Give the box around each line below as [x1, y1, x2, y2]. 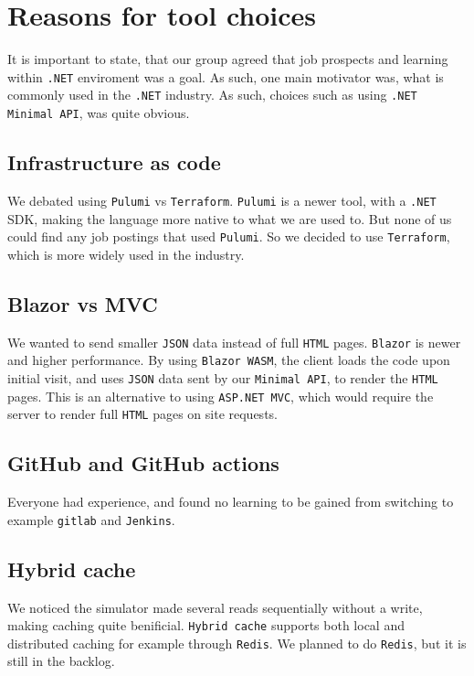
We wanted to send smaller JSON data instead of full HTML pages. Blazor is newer [7, 332, 461, 351]
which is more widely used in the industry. [7, 244, 245, 263]
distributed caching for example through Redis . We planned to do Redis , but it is [7, 633, 467, 652]
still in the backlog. [7, 651, 115, 671]
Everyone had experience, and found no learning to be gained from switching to [7, 492, 454, 511]
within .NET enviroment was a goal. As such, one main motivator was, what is [7, 67, 444, 86]
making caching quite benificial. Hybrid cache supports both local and [7, 616, 405, 635]
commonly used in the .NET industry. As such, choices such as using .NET [7, 85, 417, 104]
